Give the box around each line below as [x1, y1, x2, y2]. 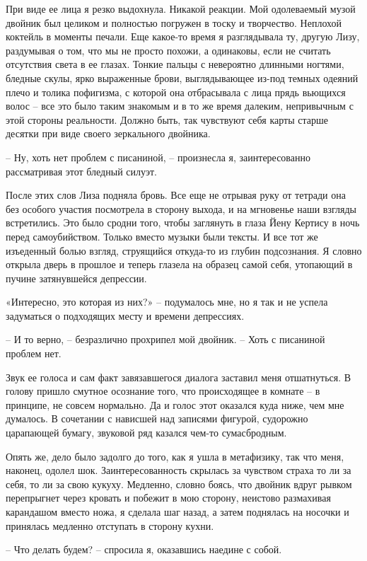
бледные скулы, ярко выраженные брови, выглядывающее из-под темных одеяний [6, 70, 359, 85]
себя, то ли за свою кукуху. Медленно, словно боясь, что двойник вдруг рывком [6, 476, 352, 491]
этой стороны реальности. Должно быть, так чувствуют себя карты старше [6, 112, 328, 127]
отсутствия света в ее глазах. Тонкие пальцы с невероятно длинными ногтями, [6, 57, 344, 71]
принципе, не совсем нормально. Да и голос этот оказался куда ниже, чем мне [6, 397, 344, 412]
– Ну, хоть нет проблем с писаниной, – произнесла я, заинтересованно [6, 149, 310, 164]
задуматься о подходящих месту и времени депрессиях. [6, 308, 245, 323]
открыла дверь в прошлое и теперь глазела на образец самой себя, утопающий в [6, 257, 353, 272]
